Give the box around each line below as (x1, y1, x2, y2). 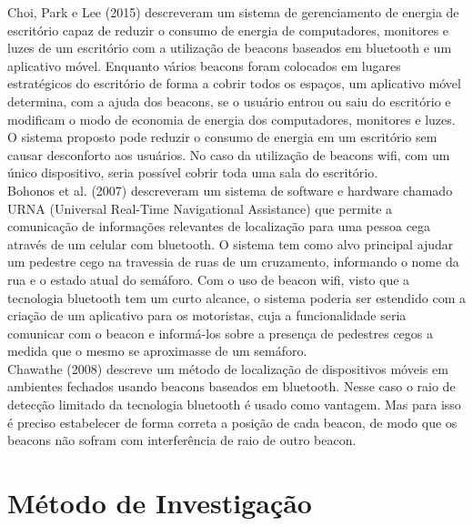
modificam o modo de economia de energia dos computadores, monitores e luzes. (7, 109, 456, 128)
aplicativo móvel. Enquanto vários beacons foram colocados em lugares (7, 56, 401, 75)
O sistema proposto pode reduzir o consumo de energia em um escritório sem (7, 127, 438, 147)
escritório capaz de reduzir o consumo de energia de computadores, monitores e (7, 20, 449, 39)
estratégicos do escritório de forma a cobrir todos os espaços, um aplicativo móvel (7, 74, 461, 93)
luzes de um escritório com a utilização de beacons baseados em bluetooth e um (7, 38, 452, 57)
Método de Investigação (7, 484, 312, 521)
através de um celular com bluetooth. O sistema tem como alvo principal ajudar (7, 234, 454, 253)
